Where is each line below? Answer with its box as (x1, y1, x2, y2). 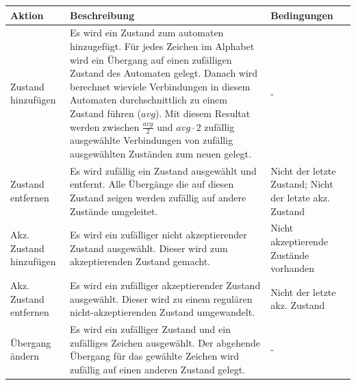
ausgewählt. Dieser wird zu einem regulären (69, 291, 253, 306)
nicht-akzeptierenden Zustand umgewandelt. (69, 305, 255, 319)
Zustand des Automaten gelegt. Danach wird (69, 66, 258, 80)
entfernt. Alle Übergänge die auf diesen (69, 177, 234, 191)
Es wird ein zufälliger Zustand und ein (69, 322, 231, 336)
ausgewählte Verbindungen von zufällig (69, 133, 233, 147)
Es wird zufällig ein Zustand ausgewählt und (69, 163, 257, 177)
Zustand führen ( (69, 105, 141, 120)
